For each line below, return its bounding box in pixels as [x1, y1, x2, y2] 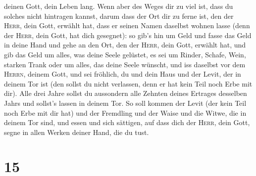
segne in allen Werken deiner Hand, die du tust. [4, 127, 149, 137]
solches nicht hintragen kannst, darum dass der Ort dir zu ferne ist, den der [4, 10, 234, 21]
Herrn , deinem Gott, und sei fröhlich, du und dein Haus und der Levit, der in [4, 69, 241, 79]
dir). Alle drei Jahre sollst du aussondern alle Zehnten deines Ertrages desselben [4, 88, 247, 98]
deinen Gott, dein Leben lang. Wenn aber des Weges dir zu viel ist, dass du [4, 1, 233, 11]
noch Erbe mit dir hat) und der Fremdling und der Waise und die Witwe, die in [4, 107, 247, 118]
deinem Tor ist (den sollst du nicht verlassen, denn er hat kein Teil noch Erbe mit [4, 78, 253, 88]
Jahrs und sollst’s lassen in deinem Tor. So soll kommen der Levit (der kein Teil [4, 97, 247, 108]
